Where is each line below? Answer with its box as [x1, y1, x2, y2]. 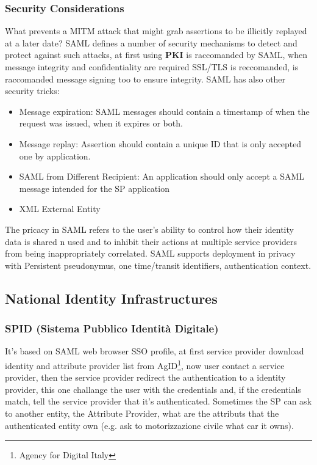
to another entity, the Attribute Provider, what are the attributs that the [5, 406, 279, 419]
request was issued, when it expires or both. [19, 117, 183, 130]
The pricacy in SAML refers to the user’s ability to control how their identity [5, 222, 294, 235]
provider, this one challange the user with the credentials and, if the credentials [5, 383, 301, 395]
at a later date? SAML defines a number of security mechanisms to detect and [5, 36, 297, 49]
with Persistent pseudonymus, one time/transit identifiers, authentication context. [5, 258, 312, 271]
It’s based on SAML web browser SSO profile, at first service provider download [5, 345, 304, 357]
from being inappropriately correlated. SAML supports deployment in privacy [5, 247, 296, 260]
